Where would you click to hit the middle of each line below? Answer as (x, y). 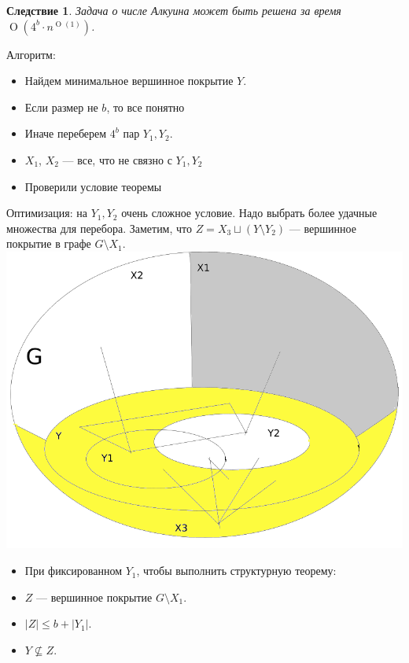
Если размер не (61, 107)
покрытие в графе (49, 243)
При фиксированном (74, 571)
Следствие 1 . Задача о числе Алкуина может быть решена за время (174, 10)
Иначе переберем (66, 133)
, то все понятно (146, 107)
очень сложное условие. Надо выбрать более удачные (249, 213)
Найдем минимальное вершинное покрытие (129, 81)
